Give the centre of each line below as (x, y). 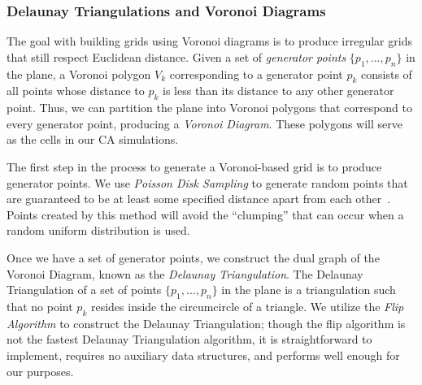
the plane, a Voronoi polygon (79, 74)
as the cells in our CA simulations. (93, 139)
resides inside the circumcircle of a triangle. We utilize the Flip (247, 306)
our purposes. (40, 371)
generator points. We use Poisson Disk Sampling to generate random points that (207, 182)
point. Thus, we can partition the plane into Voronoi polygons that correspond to (209, 108)
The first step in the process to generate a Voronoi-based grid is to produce (194, 166)
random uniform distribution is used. (98, 230)
